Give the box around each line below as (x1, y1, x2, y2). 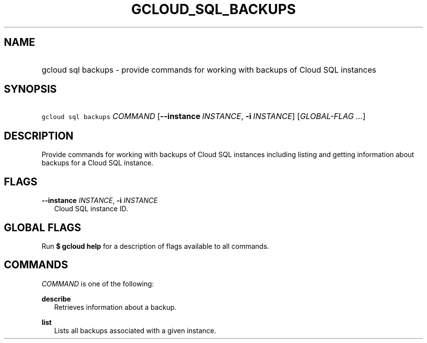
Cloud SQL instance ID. (54, 204, 128, 213)
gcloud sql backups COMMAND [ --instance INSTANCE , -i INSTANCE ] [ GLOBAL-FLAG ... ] (41, 111, 366, 121)
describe (41, 294, 71, 303)
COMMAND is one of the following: (41, 279, 154, 288)
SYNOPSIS (4, 83, 57, 96)
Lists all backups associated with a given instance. (54, 326, 216, 335)
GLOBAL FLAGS (4, 221, 81, 234)
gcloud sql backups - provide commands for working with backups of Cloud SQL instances (41, 64, 376, 75)
